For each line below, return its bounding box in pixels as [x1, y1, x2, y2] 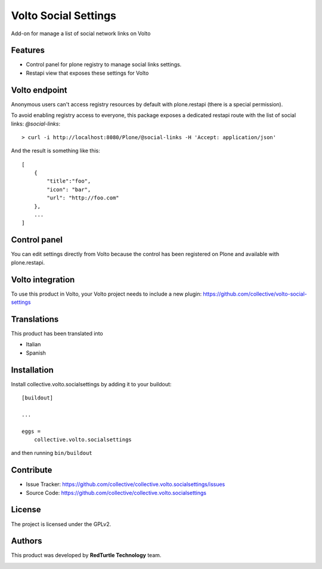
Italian [26, 341, 41, 348]
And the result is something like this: [11, 147, 101, 155]
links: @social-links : [11, 120, 61, 127]
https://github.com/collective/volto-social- [203, 290, 307, 297]
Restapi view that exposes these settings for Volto [26, 69, 149, 76]
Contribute [11, 465, 52, 475]
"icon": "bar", [47, 186, 91, 193]
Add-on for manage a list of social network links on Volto [11, 30, 151, 37]
